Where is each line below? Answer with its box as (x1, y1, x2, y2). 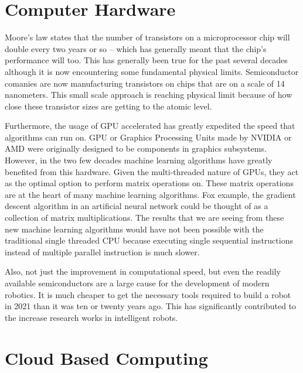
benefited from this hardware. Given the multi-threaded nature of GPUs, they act (5, 165, 299, 177)
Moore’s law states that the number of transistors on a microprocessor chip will (5, 31, 290, 43)
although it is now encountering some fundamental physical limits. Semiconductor (5, 65, 299, 77)
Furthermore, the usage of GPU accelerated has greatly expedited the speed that (5, 119, 295, 132)
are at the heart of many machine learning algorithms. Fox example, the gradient (5, 188, 296, 200)
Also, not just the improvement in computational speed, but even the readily (5, 265, 281, 278)
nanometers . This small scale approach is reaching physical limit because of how (5, 88, 292, 101)
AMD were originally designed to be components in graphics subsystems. (5, 142, 267, 155)
